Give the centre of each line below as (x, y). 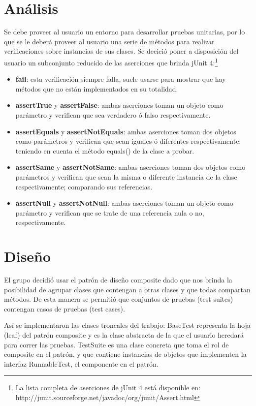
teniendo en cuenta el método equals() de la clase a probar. (105, 150)
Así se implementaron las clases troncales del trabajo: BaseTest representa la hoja (127, 325)
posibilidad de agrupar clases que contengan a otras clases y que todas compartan (127, 289)
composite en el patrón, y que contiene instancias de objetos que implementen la (125, 354)
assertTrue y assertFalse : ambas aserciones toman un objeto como (119, 105)
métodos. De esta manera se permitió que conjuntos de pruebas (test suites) (119, 299)
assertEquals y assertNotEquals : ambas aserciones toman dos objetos (126, 131)
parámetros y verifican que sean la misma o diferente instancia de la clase (126, 176)
